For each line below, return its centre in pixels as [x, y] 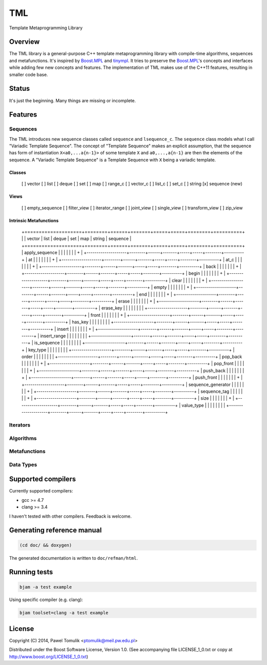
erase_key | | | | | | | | [123, 308]
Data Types [23, 465]
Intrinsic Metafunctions [34, 220]
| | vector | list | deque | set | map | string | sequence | [76, 239]
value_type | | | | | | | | [203, 405]
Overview [24, 42]
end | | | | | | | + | [156, 294]
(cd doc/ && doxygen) [46, 545]
